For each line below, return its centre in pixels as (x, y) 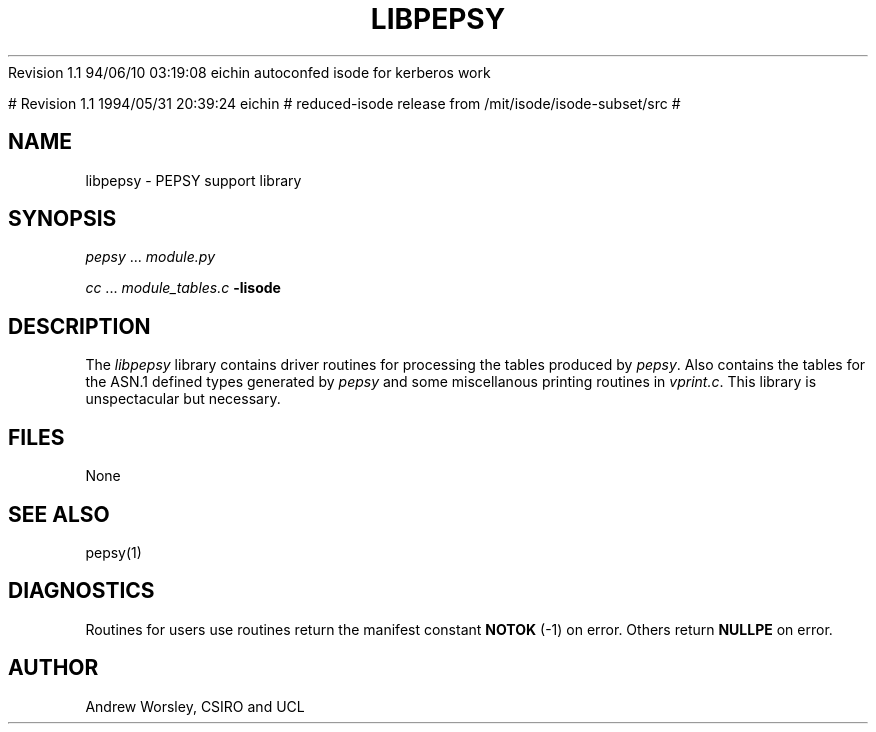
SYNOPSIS (62, 219)
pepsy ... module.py (150, 257)
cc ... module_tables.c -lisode (183, 288)
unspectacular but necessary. (183, 399)
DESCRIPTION (79, 326)
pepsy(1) (113, 552)
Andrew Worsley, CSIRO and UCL (195, 706)
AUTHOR (53, 668)
